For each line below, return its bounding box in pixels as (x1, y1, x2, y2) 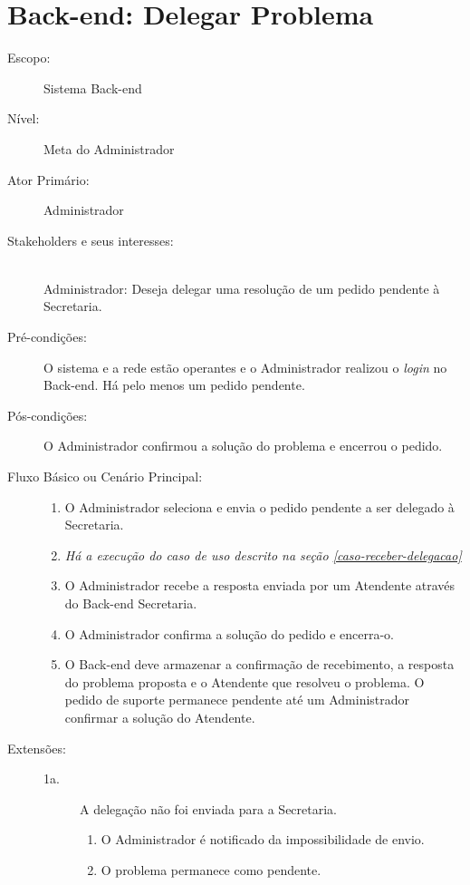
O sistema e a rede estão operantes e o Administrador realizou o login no (43, 357, 447, 376)
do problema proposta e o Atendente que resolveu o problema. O (64, 672, 425, 691)
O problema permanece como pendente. (101, 860, 321, 879)
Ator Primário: (7, 170, 90, 189)
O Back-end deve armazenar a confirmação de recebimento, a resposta (64, 655, 455, 674)
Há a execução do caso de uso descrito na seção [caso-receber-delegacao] (64, 545, 462, 564)
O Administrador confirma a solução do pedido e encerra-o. (64, 624, 394, 643)
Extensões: (7, 738, 66, 757)
